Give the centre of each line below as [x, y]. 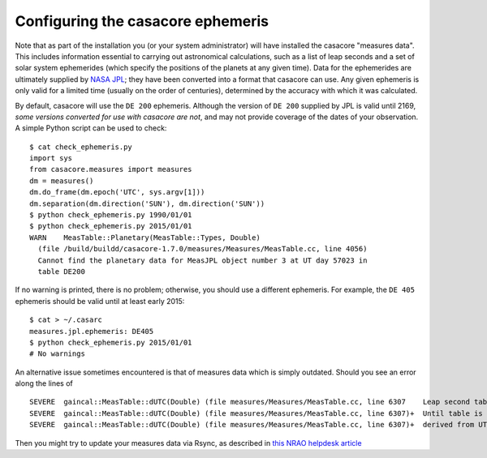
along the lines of [44, 383]
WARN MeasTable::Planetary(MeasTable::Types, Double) [145, 238]
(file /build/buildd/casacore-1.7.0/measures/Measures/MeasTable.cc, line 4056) [203, 249]
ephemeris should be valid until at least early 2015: [100, 301]
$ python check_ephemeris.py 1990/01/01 [111, 215]
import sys [51, 158]
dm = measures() [62, 181]
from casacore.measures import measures [111, 169]
